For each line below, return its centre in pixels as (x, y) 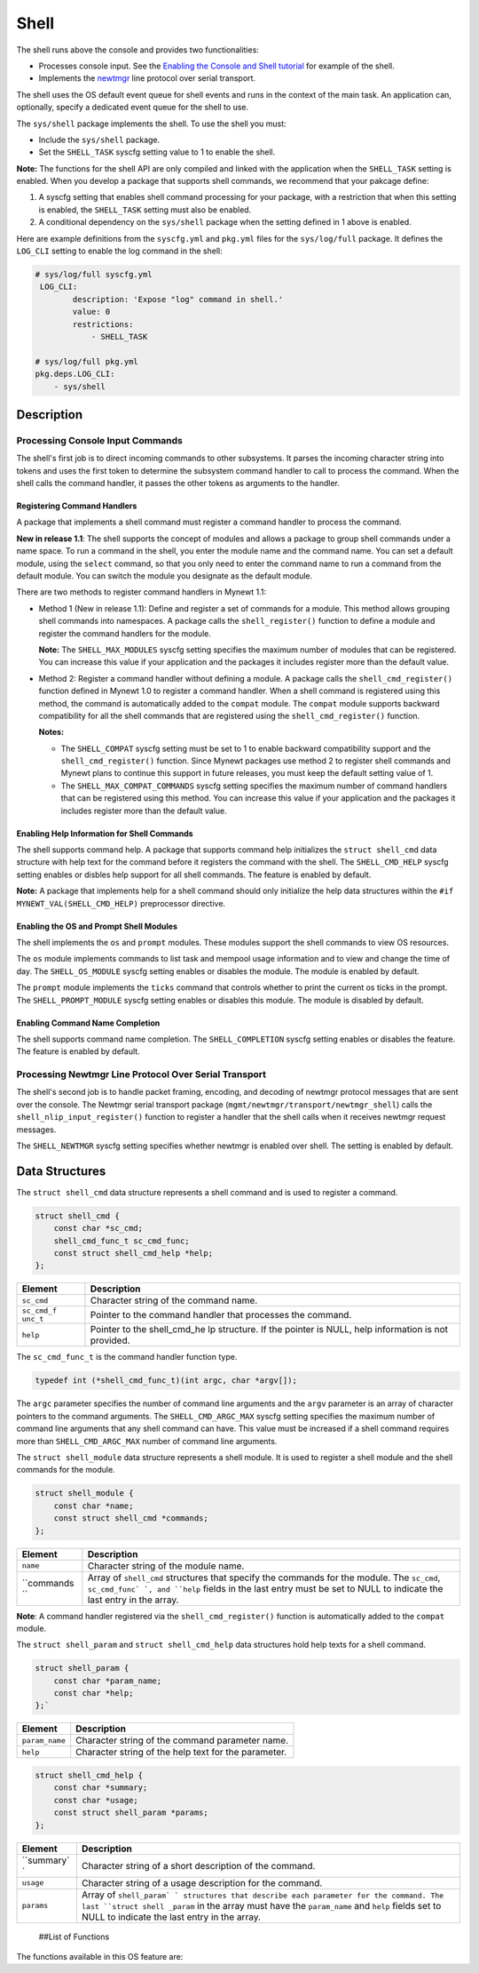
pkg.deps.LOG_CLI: (75, 374)
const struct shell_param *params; (131, 1813)
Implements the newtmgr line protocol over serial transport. (147, 78)
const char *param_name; (108, 1681)
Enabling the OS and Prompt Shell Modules (97, 926)
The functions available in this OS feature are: (100, 1956)
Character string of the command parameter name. (182, 1740)
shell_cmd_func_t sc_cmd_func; (122, 1241)
